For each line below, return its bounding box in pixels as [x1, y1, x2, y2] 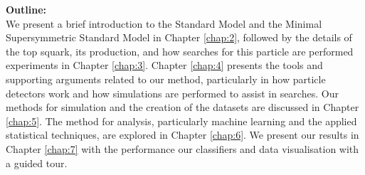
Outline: [6, 2, 47, 16]
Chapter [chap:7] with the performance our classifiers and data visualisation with [6, 141, 359, 156]
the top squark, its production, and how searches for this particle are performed [6, 43, 354, 58]
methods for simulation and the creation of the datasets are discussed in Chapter [6, 100, 359, 115]
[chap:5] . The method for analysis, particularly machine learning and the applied [6, 113, 357, 128]
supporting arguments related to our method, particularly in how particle [6, 71, 326, 86]
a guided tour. [6, 155, 68, 170]
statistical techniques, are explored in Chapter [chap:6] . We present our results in [6, 127, 359, 142]
